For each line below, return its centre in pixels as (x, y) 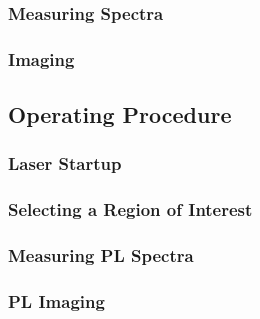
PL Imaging (56, 300)
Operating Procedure (120, 114)
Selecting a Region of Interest (130, 209)
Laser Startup (65, 163)
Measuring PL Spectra (101, 255)
